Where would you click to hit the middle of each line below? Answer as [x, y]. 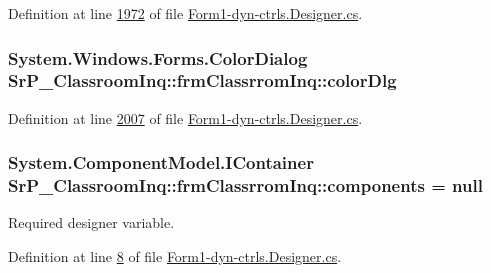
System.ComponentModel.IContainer [161, 162]
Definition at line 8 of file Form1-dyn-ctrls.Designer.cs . [175, 256]
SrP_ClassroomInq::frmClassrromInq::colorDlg [202, 80]
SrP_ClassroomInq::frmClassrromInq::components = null [245, 185]
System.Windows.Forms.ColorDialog [158, 57]
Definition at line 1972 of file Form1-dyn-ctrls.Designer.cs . [185, 13]
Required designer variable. [91, 222]
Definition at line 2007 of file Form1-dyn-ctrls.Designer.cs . [185, 117]
